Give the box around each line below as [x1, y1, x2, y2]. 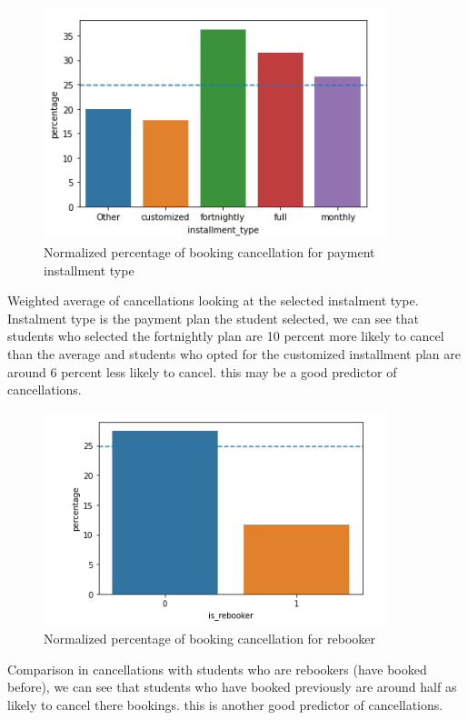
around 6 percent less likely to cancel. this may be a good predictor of [7, 362, 397, 381]
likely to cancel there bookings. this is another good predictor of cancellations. [7, 695, 443, 714]
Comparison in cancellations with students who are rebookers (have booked [7, 659, 427, 678]
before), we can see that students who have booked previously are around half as [7, 677, 457, 696]
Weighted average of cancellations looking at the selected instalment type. [7, 291, 419, 310]
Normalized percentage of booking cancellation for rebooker [44, 629, 375, 648]
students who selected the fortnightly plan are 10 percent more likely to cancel [7, 326, 444, 345]
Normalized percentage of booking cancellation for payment [44, 243, 375, 261]
